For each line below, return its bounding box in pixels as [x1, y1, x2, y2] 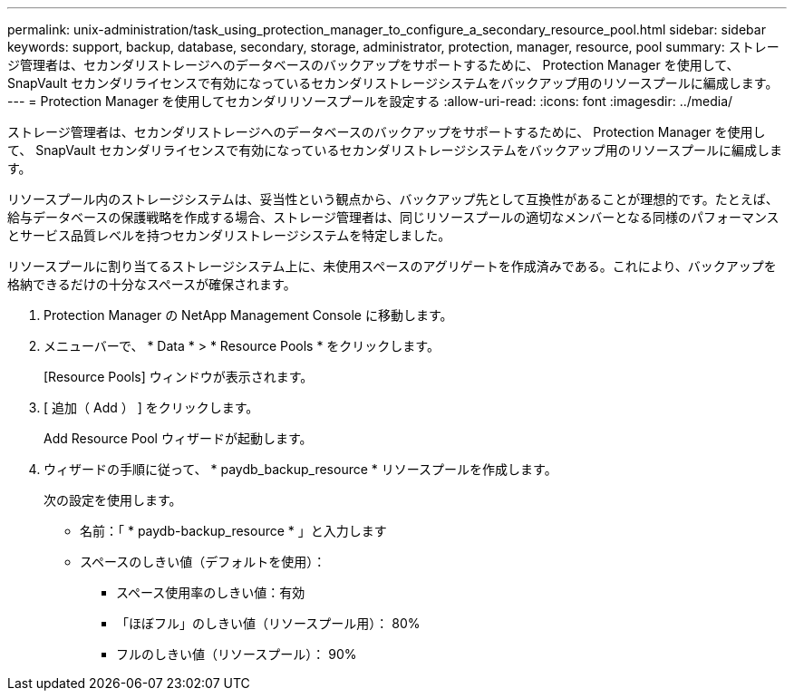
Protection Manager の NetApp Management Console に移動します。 [44, 307, 453, 323]
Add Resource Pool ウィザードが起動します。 [44, 431, 313, 446]
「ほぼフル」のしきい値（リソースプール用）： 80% [116, 616, 421, 631]
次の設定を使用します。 [44, 492, 182, 508]
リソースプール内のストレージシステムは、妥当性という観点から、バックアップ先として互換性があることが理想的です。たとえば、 [7, 191, 779, 207]
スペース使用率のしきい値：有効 [116, 585, 305, 600]
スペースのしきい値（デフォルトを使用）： [80, 554, 326, 569]
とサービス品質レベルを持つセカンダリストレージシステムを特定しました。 [7, 228, 451, 243]
